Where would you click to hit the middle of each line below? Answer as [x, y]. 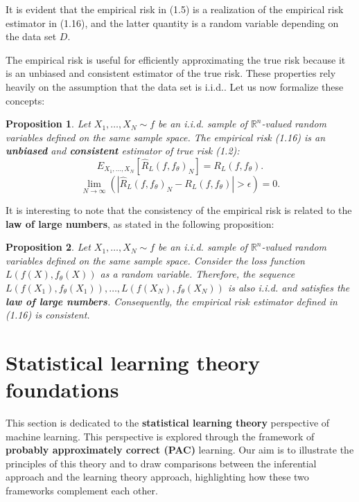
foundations [62, 389]
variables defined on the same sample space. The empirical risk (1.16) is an [166, 137]
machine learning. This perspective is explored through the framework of [160, 436]
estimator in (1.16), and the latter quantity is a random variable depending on [172, 23]
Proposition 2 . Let [48, 247]
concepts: [25, 100]
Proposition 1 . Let [48, 124]
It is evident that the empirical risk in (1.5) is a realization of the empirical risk [175, 9]
